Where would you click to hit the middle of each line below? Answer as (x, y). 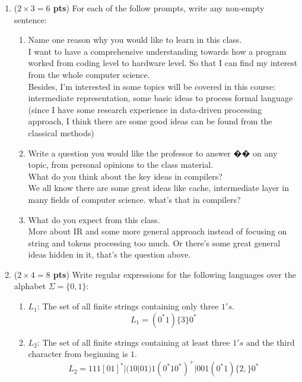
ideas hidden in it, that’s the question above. (109, 254)
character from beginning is (78, 354)
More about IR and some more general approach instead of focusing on (158, 231)
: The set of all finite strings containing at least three (133, 342)
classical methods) (61, 132)
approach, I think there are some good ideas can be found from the (150, 121)
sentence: (30, 19)
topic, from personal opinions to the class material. (121, 165)
